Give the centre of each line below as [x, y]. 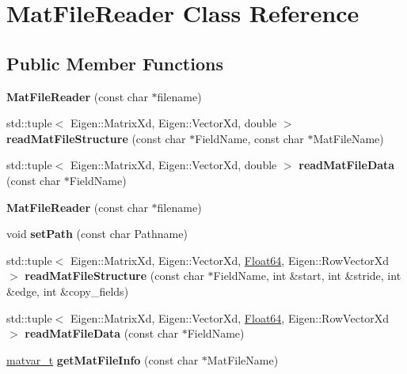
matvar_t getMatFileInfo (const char [103, 359]
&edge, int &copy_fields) [68, 291]
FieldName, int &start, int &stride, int [307, 276]
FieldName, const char [249, 138]
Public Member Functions [115, 63]
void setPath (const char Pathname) [97, 234]
